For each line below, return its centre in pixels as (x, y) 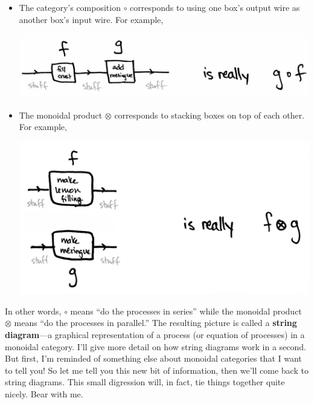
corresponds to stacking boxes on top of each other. (210, 115)
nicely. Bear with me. (44, 393)
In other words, (33, 311)
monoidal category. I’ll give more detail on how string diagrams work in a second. (155, 346)
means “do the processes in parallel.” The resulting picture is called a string (155, 323)
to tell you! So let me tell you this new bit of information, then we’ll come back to (157, 370)
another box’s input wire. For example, (91, 19)
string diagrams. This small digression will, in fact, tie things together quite (145, 382)
